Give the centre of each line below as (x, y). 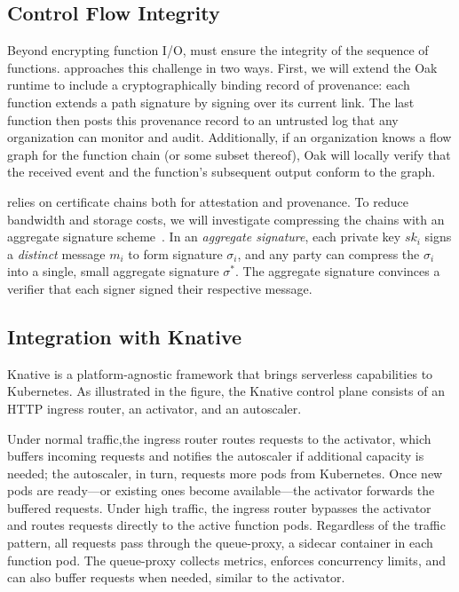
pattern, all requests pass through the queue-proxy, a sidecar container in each (220, 543)
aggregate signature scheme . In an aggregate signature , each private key (204, 237)
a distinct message (56, 253)
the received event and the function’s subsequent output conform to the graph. (222, 172)
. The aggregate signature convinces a (338, 271)
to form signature (175, 253)
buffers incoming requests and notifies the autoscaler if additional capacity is (216, 456)
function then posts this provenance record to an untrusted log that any (203, 119)
